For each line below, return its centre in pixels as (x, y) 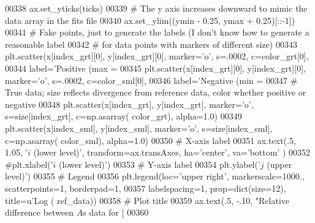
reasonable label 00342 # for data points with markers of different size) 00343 (151, 44)
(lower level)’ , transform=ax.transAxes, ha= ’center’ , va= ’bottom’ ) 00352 (172, 152)
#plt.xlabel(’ (29, 164)
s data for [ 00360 (116, 212)
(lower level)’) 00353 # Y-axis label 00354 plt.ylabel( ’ (160, 164)
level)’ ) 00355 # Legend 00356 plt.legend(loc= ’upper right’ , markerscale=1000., (155, 176)
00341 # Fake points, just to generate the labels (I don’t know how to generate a (157, 32)
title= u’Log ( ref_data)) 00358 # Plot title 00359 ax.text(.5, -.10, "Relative (147, 200)
